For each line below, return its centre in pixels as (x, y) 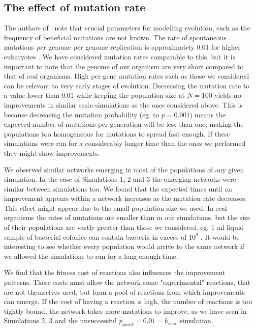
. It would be (220, 236)
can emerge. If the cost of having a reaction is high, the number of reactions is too (128, 301)
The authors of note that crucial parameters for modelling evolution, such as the (127, 28)
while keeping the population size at (130, 95)
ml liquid (230, 227)
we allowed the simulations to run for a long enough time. (91, 256)
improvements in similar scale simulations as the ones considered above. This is (123, 104)
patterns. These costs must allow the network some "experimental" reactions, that (127, 282)
